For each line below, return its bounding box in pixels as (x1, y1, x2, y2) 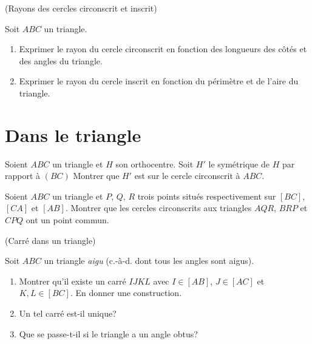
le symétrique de (208, 157, 270, 170)
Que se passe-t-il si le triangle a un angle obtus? (19, 327, 198, 340)
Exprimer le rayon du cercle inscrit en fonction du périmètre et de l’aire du (19, 75, 299, 87)
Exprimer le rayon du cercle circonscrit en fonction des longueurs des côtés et (19, 42, 307, 55)
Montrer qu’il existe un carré (19, 274, 126, 287)
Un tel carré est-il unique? (19, 307, 117, 320)
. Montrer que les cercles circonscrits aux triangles (65, 201, 252, 214)
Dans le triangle (5, 122, 141, 147)
